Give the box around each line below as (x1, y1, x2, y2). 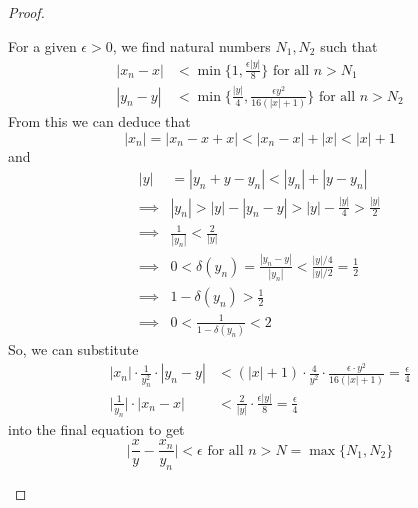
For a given (8, 35, 77, 56)
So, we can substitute (8, 338, 139, 359)
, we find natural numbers (112, 35, 271, 56)
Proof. (8, 2, 45, 22)
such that (320, 35, 378, 56)
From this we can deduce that (8, 111, 191, 132)
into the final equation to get (8, 418, 185, 439)
